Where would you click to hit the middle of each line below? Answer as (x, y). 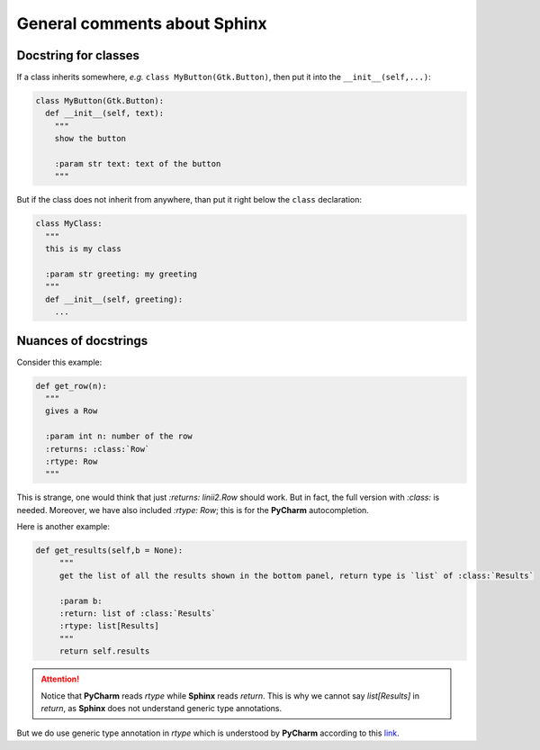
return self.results (104, 651)
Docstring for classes (78, 55)
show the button (90, 139)
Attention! (60, 679)
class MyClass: (69, 224)
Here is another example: (63, 527)
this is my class (83, 249)
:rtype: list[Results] (109, 626)
